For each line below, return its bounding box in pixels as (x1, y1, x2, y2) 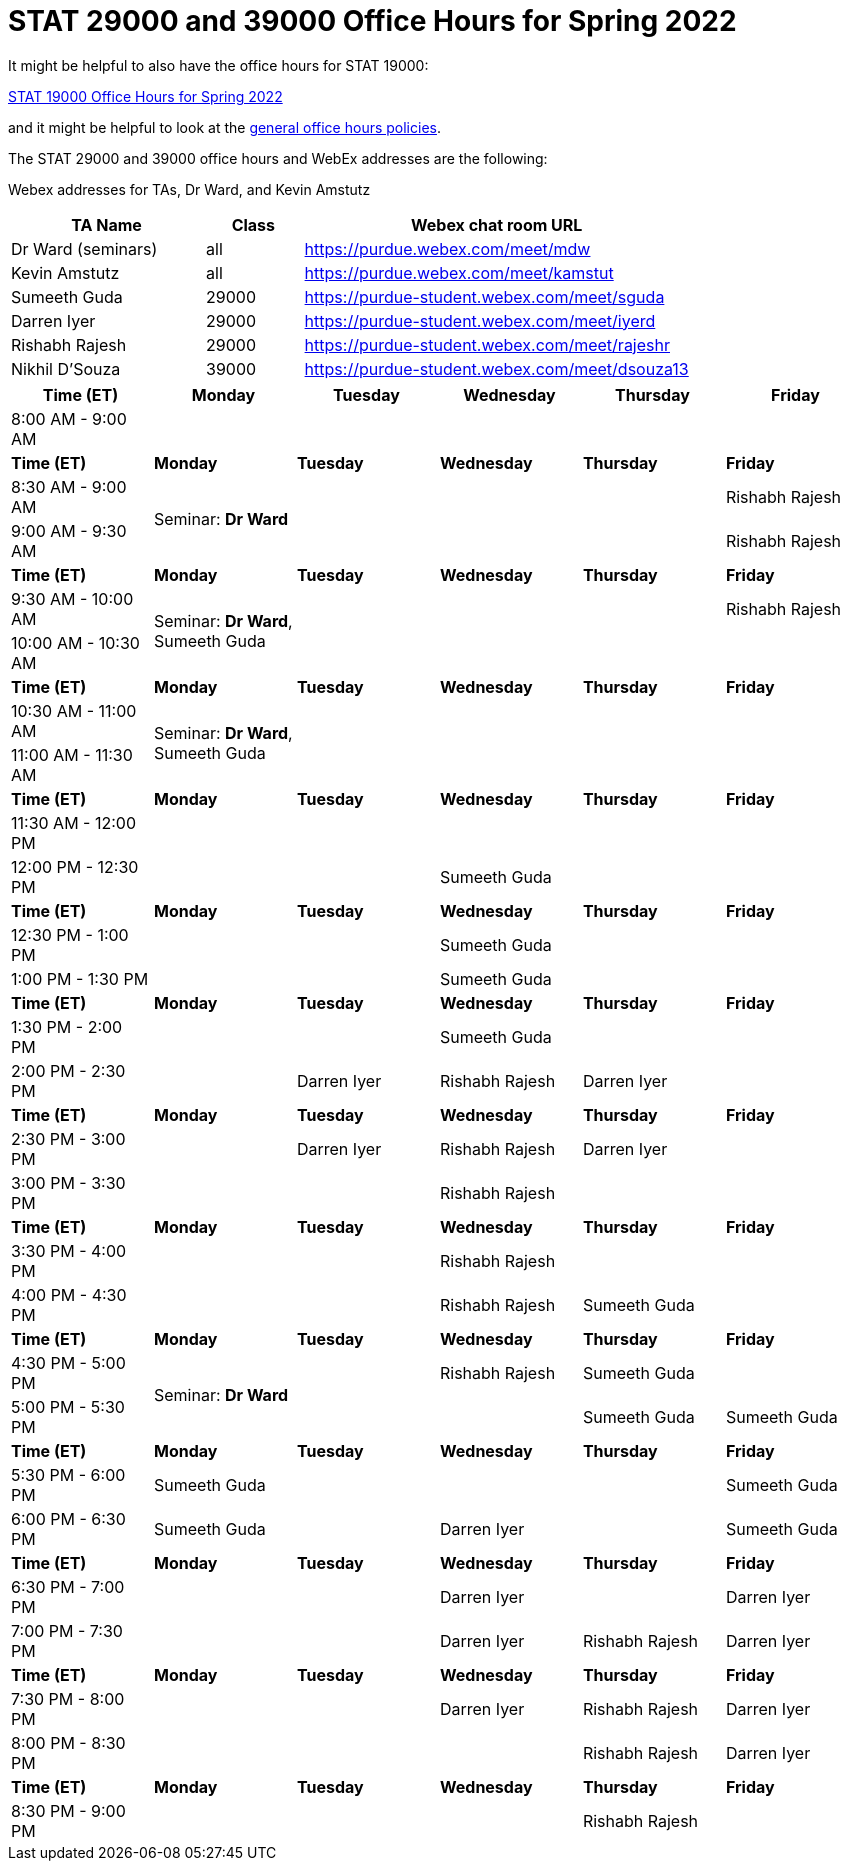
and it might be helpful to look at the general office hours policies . (8, 118, 441, 136)
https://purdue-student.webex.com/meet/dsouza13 (304, 358, 689, 379)
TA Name (71, 214, 142, 235)
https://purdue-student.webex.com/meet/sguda (304, 286, 665, 307)
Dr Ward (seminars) (11, 238, 158, 259)
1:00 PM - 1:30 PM (11, 968, 149, 989)
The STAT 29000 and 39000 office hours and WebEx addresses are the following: (8, 149, 548, 167)
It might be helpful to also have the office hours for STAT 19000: (8, 56, 429, 74)
